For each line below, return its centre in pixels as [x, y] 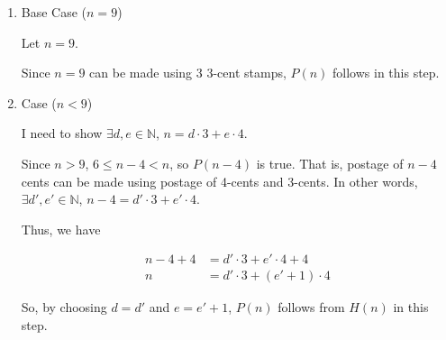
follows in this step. [386, 73]
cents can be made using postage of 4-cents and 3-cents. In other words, [219, 181]
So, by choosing [64, 307]
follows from [311, 307]
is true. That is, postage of [330, 163]
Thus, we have [61, 229]
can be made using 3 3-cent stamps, [188, 73]
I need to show [62, 133]
